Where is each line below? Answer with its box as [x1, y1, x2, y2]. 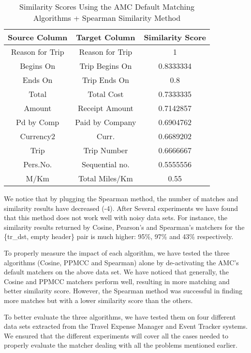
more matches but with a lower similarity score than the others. [4, 295, 193, 305]
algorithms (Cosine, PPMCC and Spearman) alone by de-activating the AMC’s [4, 257, 239, 267]
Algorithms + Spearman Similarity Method [33, 12, 181, 23]
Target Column [76, 32, 135, 43]
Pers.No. [23, 159, 52, 170]
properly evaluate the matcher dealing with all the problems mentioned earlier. [4, 340, 237, 350]
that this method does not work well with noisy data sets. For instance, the [4, 212, 227, 223]
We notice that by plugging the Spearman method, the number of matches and [4, 193, 238, 203]
